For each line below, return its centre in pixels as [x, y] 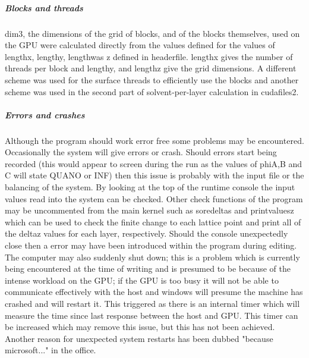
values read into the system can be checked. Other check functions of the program [154, 198]
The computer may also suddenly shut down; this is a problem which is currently [152, 257]
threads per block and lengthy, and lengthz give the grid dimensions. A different [151, 68]
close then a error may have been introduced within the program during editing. [151, 245]
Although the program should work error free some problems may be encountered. [154, 140]
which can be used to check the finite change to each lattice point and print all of [153, 222]
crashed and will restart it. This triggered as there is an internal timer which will [152, 303]
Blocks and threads [44, 7]
